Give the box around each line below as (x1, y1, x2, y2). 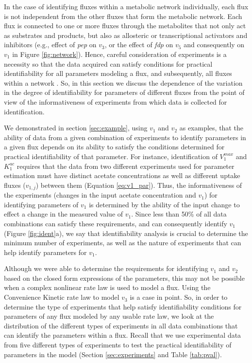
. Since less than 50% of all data (131, 209, 227, 219)
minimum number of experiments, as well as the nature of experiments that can (4, 237, 241, 248)
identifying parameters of (4, 199, 79, 209)
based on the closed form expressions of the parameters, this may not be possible (4, 272, 245, 283)
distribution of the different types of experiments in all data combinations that (4, 320, 238, 330)
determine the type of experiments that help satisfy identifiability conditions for (4, 301, 242, 311)
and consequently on (184, 39, 245, 50)
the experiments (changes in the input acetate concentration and (4, 190, 196, 200)
